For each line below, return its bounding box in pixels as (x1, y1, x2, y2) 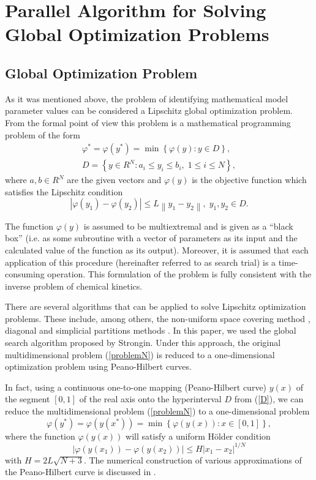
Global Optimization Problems (5, 21, 269, 47)
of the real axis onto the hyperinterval (79, 392, 222, 405)
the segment (5, 392, 50, 405)
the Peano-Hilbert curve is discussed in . (5, 465, 156, 478)
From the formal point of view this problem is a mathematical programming (5, 116, 291, 129)
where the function (5, 429, 75, 442)
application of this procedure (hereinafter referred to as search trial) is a (5, 255, 276, 268)
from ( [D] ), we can (234, 392, 304, 405)
